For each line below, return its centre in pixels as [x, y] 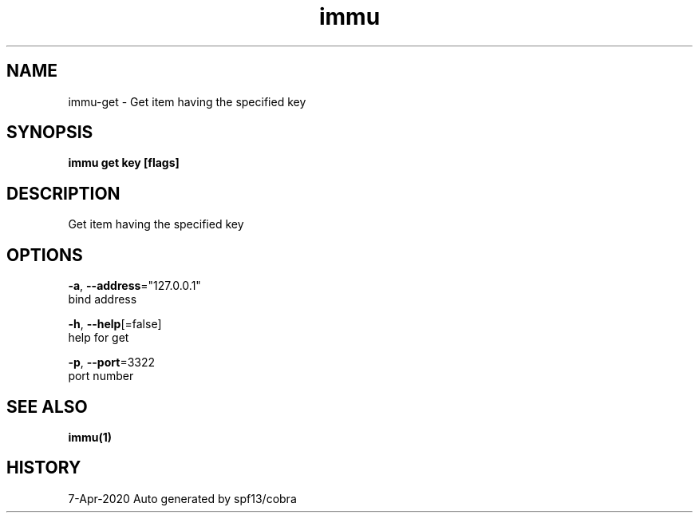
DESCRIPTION [63, 193]
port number [101, 376]
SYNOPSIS [50, 133]
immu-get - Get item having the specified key [187, 101]
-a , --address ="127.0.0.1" [134, 286]
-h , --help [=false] [115, 324]
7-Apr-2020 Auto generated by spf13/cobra [182, 498]
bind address [103, 299]
